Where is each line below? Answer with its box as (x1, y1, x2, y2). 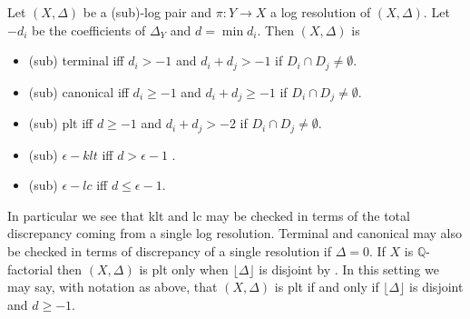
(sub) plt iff (28, 114, 93, 133)
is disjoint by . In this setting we (259, 259, 439, 278)
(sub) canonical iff (28, 82, 129, 101)
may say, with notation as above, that (7, 277, 218, 296)
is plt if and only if (274, 277, 379, 296)
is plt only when (139, 259, 229, 278)
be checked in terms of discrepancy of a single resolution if (7, 241, 332, 260)
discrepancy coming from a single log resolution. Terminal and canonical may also (7, 224, 462, 243)
